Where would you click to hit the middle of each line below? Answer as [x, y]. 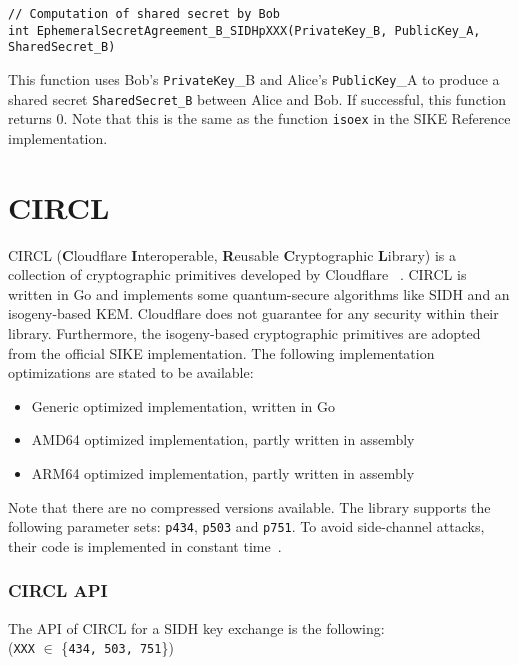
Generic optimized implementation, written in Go [183, 405]
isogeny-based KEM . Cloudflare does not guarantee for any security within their [253, 313]
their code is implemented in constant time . [145, 545]
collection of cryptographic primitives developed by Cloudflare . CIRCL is [237, 274]
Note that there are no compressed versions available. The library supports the [249, 506]
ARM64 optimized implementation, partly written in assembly [223, 473]
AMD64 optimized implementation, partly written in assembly [223, 439]
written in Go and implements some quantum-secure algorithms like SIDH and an [259, 293]
